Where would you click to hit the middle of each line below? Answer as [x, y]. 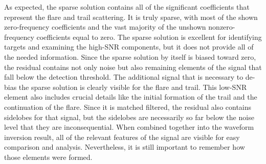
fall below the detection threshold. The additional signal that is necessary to [124, 77]
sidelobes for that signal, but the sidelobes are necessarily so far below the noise [129, 117]
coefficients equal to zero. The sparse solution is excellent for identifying [149, 37]
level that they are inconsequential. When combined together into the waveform [129, 127]
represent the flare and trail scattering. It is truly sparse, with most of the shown [131, 17]
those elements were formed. [48, 157]
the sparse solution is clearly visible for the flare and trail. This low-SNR [133, 87]
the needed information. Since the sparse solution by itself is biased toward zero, [130, 56]
